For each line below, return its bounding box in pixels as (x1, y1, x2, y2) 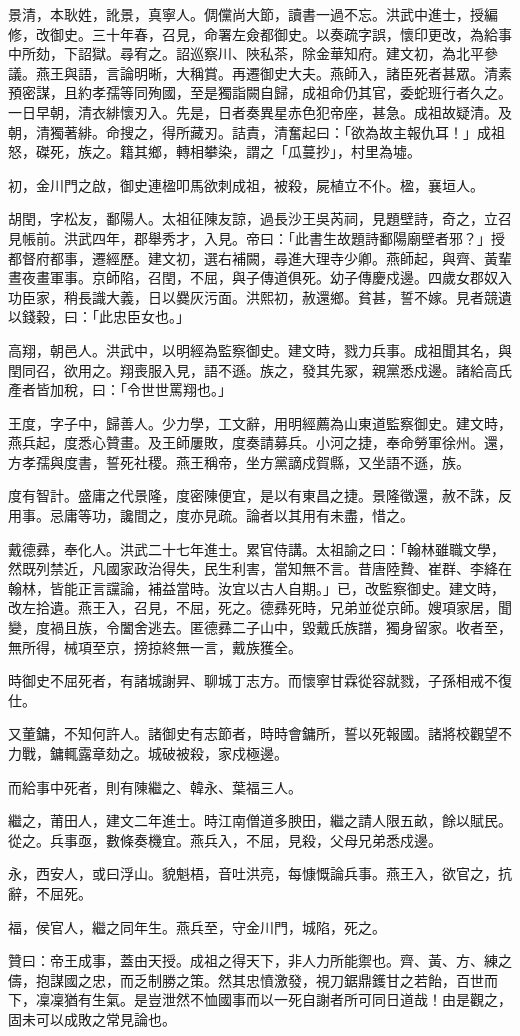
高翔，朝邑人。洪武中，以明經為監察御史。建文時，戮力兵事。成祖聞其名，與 (8, 339, 512, 360)
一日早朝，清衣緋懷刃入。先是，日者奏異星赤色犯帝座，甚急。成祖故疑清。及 (8, 101, 512, 122)
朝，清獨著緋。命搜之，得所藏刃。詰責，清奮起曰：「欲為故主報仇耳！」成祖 (8, 121, 505, 142)
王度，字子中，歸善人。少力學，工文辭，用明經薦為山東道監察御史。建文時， (8, 412, 512, 433)
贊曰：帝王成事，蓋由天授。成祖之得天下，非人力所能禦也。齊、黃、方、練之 (8, 950, 512, 971)
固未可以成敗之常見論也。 (8, 1008, 176, 1029)
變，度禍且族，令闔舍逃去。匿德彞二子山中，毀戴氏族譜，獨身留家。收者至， (8, 617, 512, 638)
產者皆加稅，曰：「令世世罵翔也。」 (8, 379, 232, 400)
